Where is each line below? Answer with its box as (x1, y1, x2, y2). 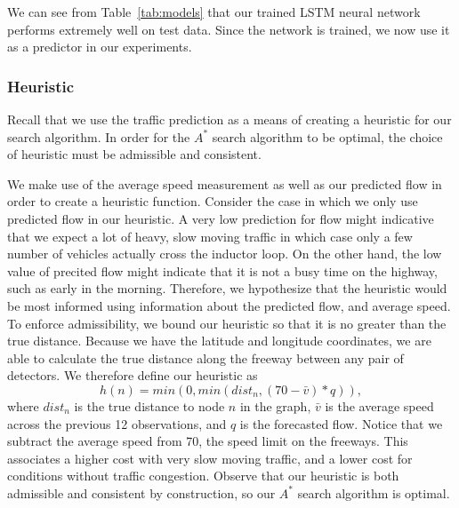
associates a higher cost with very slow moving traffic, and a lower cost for (7, 448, 413, 467)
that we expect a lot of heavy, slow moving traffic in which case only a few (7, 226, 413, 245)
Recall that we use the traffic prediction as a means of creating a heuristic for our (7, 110, 452, 128)
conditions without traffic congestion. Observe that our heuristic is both (7, 466, 399, 485)
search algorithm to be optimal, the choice (212, 127, 443, 146)
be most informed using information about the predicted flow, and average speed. (7, 296, 451, 314)
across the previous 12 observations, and (7, 414, 227, 433)
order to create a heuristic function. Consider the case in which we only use (7, 192, 418, 210)
